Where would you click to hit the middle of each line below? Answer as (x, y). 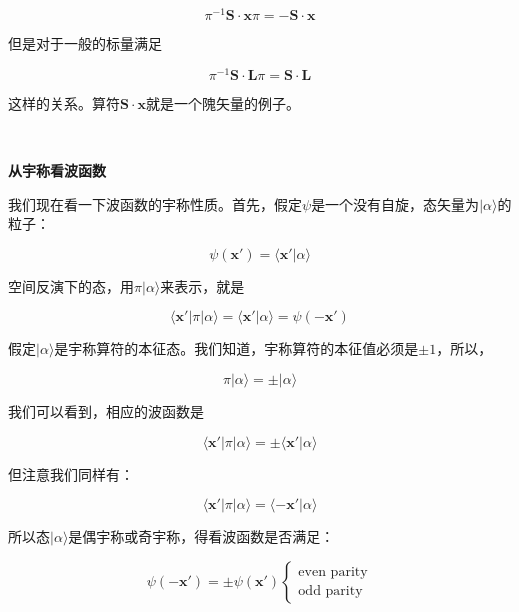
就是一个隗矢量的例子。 (223, 102)
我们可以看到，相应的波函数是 (106, 410)
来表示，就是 (202, 285)
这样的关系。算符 (64, 102)
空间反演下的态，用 (71, 285)
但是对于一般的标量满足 (85, 43)
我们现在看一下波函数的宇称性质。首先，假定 (155, 203)
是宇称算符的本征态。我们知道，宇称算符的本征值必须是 (236, 348)
